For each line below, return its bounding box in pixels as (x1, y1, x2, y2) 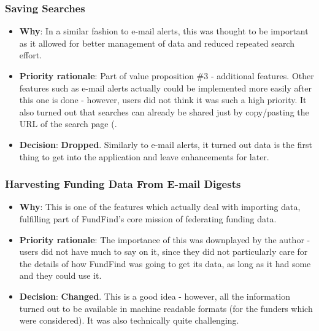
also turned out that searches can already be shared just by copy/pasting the (19, 105, 309, 118)
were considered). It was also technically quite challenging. (19, 314, 239, 327)
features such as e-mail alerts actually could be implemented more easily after (19, 81, 312, 94)
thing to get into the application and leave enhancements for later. (19, 150, 269, 163)
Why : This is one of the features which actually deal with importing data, (19, 200, 301, 213)
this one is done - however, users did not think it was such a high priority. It (19, 93, 307, 106)
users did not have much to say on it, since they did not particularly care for (19, 245, 308, 258)
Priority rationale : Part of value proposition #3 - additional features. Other (19, 69, 314, 82)
